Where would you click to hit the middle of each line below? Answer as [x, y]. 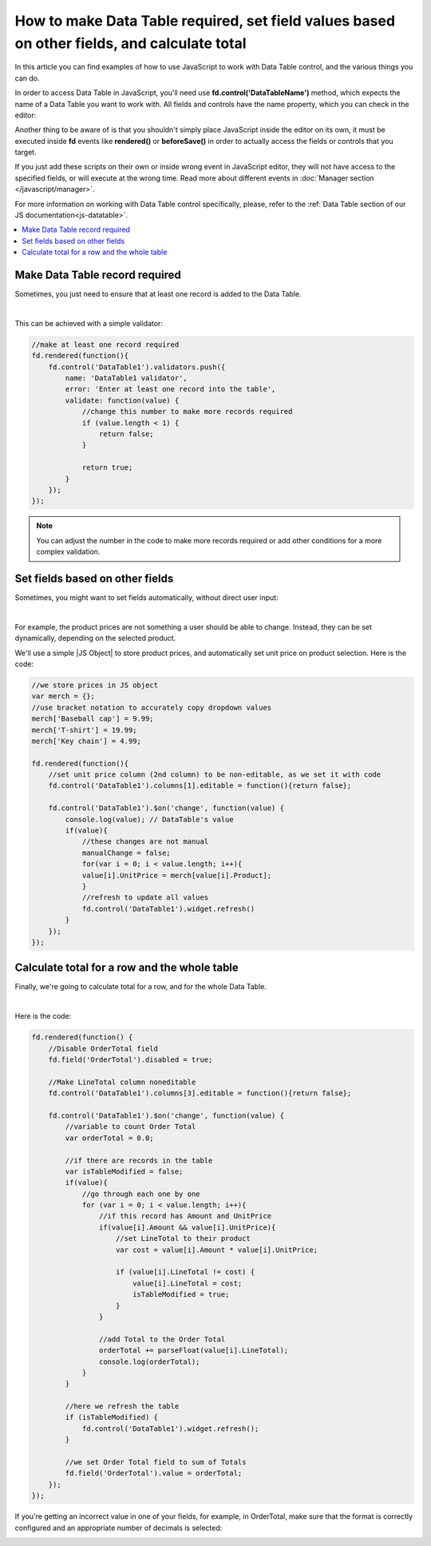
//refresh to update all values [145, 898]
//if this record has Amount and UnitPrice [185, 1216]
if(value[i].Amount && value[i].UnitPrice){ [187, 1227]
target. [26, 153]
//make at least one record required [105, 344]
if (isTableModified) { [112, 1417]
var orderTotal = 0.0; [110, 1138]
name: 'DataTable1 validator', [126, 378]
